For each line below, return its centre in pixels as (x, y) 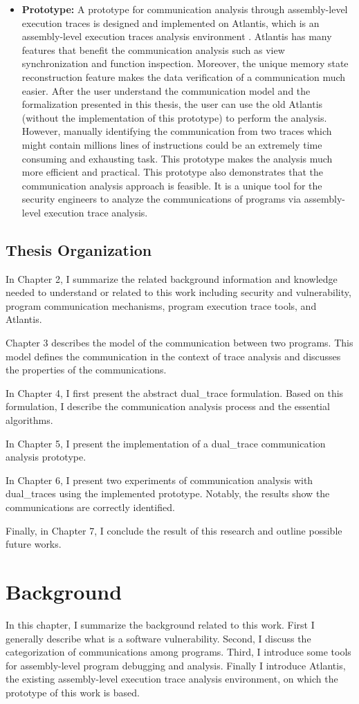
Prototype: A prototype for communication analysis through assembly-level (185, 9)
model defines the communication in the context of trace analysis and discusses (173, 356)
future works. (34, 544)
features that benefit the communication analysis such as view (153, 49)
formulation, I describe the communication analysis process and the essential (168, 406)
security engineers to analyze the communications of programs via (162, 199)
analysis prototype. (46, 457)
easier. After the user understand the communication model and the (166, 90)
